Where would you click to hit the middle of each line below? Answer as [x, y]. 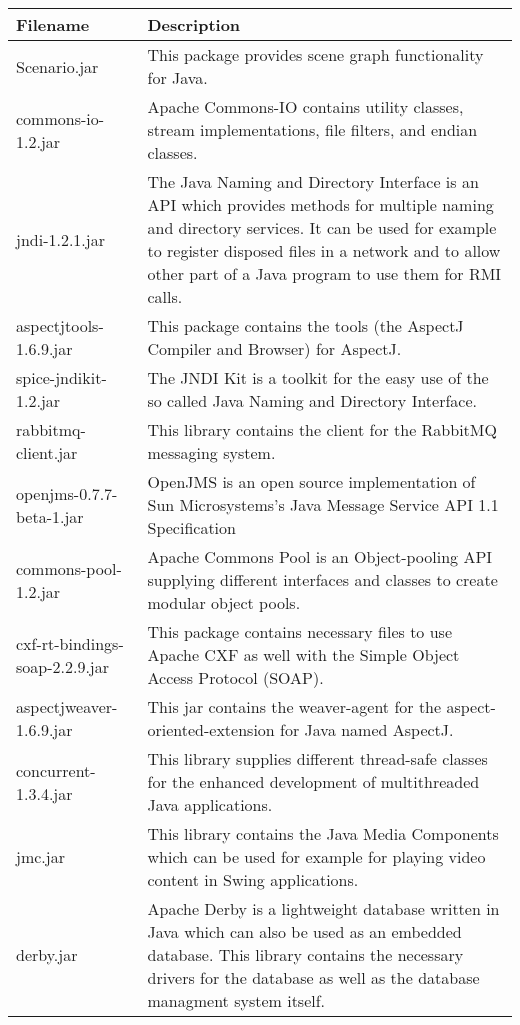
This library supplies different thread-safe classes [317, 758]
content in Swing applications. [253, 879]
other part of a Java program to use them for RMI [324, 273]
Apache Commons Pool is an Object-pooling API [320, 556]
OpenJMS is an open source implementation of [311, 481]
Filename [53, 24]
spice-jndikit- [61, 377]
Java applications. [210, 804]
